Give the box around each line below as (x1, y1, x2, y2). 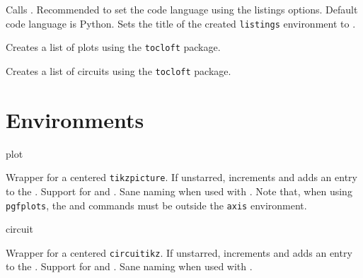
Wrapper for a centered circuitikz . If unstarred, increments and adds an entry (6, 245, 352, 260)
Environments (6, 105, 144, 134)
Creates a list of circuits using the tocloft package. (6, 63, 231, 78)
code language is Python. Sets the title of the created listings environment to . (6, 16, 356, 30)
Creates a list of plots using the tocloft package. (6, 40, 221, 54)
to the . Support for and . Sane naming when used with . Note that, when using (6, 183, 352, 198)
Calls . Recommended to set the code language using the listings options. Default (6, 2, 358, 16)
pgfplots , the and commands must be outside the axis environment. (6, 197, 307, 212)
